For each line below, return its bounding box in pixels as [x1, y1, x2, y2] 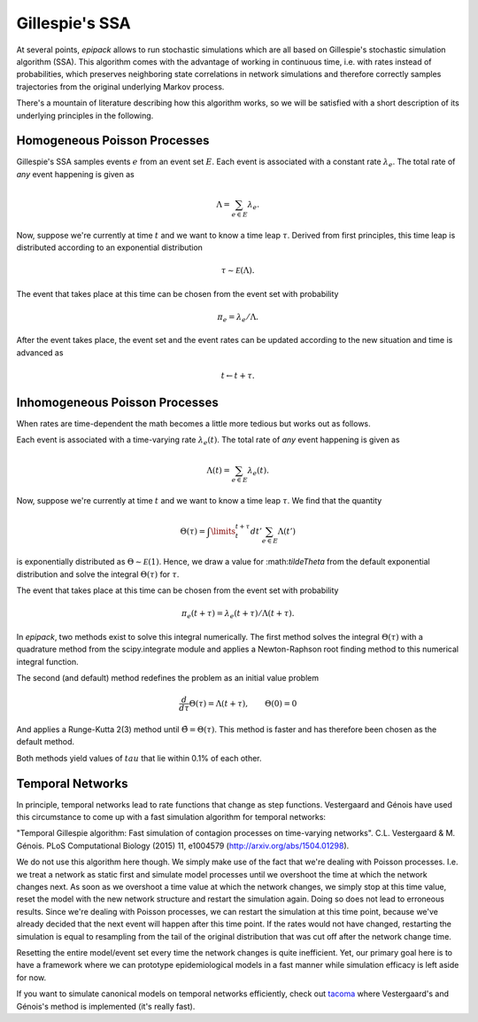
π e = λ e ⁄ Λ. [217, 311, 258, 324]
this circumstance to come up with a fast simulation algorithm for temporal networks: [16, 812, 327, 823]
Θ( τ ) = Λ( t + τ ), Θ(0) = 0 [189, 698, 297, 708]
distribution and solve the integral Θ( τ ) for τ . [16, 568, 180, 580]
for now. [16, 971, 47, 983]
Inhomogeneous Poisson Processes [16, 395, 219, 410]
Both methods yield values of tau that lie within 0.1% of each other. [16, 753, 262, 763]
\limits [211, 526, 236, 536]
